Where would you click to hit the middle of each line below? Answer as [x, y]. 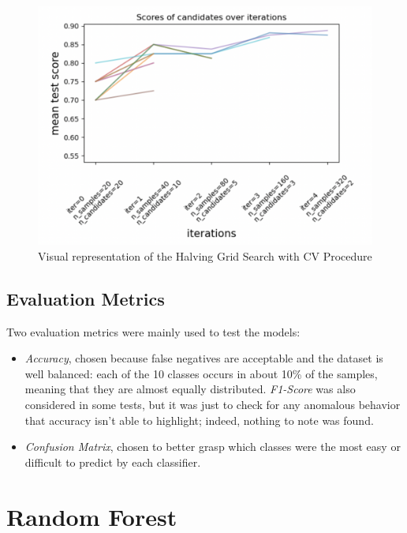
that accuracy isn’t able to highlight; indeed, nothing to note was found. [199, 420]
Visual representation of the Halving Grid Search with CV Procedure [205, 255]
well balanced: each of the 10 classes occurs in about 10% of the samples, [201, 373]
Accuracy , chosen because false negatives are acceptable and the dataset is [204, 358]
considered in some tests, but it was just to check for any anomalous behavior [213, 405]
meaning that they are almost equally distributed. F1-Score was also [190, 389]
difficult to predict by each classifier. [113, 462]
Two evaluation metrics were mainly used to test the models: [153, 331]
